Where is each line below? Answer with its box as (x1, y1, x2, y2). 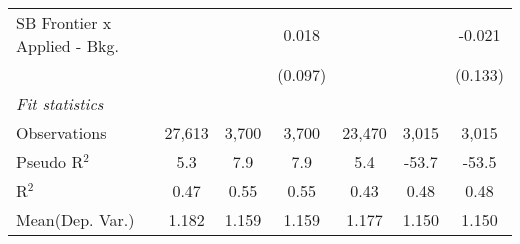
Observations (16, 121, 107, 144)
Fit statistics (16, 92, 104, 115)
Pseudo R (16, 150, 84, 173)
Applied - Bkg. (16, 34, 119, 57)
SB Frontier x (16, 11, 112, 34)
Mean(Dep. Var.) (16, 208, 135, 231)
